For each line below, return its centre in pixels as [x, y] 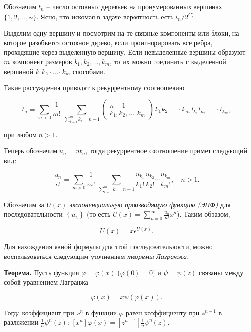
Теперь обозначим [31, 151]
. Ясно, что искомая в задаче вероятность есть [105, 16]
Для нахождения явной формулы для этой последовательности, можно [108, 247]
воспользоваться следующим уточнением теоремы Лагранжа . [97, 256]
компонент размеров [42, 62]
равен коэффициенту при [163, 312]
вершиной [19, 71]
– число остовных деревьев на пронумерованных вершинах [134, 6]
